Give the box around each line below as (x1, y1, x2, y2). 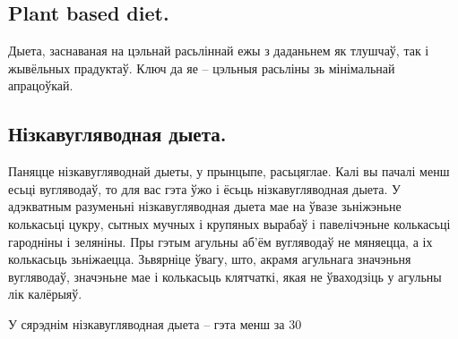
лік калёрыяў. (8, 284, 82, 303)
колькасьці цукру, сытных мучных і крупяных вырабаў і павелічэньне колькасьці (8, 214, 451, 233)
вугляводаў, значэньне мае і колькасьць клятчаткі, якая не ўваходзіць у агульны (8, 267, 442, 285)
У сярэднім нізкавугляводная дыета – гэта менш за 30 (8, 314, 302, 333)
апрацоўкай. (8, 76, 73, 95)
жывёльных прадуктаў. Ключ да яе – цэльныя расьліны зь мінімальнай (8, 58, 395, 77)
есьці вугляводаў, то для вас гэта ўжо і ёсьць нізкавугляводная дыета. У (8, 179, 401, 198)
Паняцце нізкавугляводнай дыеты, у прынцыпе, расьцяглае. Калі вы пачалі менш (8, 162, 450, 181)
